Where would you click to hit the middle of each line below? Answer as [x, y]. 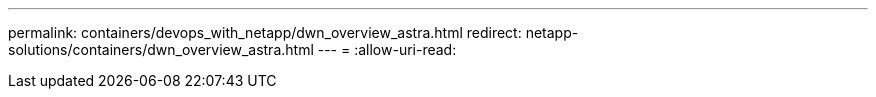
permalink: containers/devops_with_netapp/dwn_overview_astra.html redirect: [265, 32]
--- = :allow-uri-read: [387, 49]
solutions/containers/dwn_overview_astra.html [161, 49]
